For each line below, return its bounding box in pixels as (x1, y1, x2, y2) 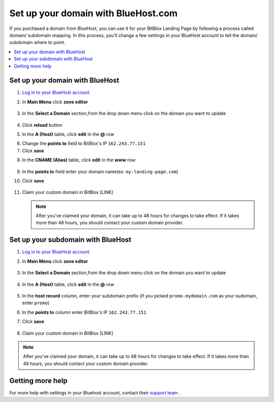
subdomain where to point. (9, 40, 65, 46)
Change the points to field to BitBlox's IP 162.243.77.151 (22, 140, 146, 147)
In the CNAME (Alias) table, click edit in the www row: (22, 157, 136, 163)
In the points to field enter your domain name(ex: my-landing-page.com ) (22, 168, 179, 174)
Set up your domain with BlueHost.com (9, 8, 178, 19)
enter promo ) (22, 300, 50, 306)
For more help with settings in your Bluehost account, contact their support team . (9, 389, 181, 395)
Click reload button (22, 122, 63, 128)
